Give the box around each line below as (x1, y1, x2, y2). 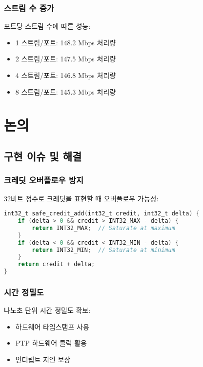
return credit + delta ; (18, 261, 95, 268)
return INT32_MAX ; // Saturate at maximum (32, 224, 175, 232)
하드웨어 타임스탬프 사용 (15, 321, 89, 331)
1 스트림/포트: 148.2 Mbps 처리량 (15, 37, 116, 47)
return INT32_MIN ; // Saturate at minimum (32, 246, 175, 253)
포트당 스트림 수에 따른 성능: (4, 21, 91, 31)
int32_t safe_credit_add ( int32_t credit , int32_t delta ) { (4, 210, 200, 217)
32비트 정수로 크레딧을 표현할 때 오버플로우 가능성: (4, 193, 159, 203)
